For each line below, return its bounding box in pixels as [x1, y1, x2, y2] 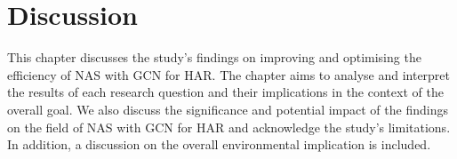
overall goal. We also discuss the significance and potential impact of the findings [7, 99, 448, 118]
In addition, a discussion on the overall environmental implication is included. [7, 135, 431, 154]
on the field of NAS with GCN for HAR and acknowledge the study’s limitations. [7, 117, 451, 136]
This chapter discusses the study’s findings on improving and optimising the [7, 48, 421, 67]
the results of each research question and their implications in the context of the [7, 83, 444, 101]
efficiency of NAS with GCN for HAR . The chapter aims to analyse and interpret [7, 65, 451, 83]
